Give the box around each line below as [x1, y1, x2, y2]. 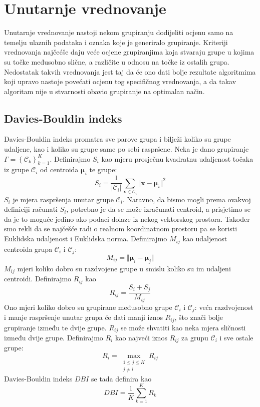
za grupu [181, 332, 208, 342]
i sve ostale [219, 332, 253, 342]
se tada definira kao [91, 373, 152, 383]
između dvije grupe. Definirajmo [4, 332, 103, 342]
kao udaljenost [182, 233, 227, 244]
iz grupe [4, 164, 29, 175]
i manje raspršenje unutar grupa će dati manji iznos [4, 312, 163, 322]
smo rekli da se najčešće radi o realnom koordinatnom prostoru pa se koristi [4, 223, 237, 234]
